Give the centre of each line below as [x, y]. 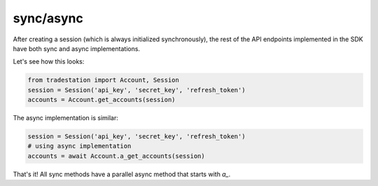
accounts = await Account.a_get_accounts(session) [117, 156]
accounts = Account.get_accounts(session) [101, 100]
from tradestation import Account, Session [104, 80]
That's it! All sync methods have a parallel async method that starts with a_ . [122, 174]
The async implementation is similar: [66, 118]
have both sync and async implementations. [76, 48]
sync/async [48, 18]
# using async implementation [79, 146]
